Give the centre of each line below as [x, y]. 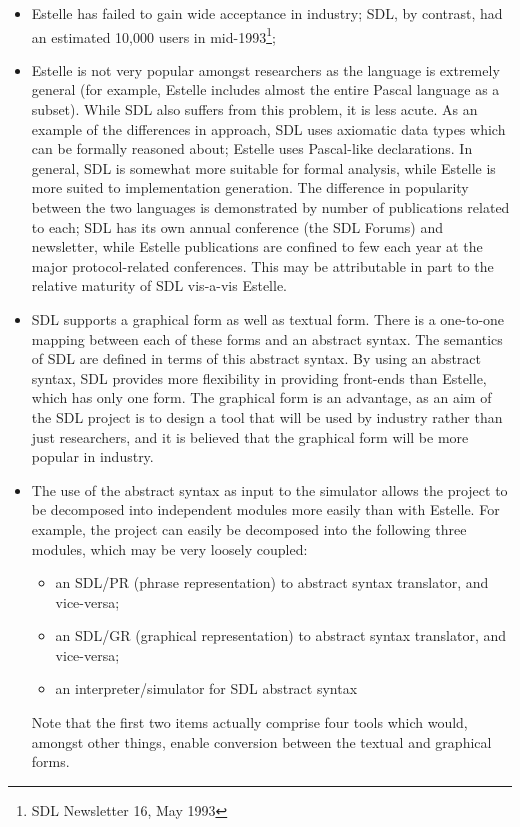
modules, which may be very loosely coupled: [169, 548]
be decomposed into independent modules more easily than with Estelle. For [265, 509]
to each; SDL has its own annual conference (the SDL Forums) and [237, 226]
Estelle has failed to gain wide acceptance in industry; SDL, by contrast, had [267, 13]
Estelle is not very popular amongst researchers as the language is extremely [265, 69]
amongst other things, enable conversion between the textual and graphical [261, 741]
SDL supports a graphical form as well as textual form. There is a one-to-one [268, 318]
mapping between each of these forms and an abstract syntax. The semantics [267, 338]
